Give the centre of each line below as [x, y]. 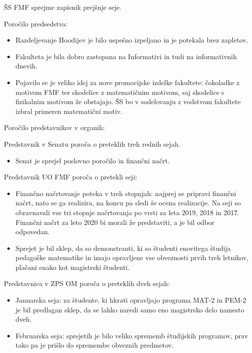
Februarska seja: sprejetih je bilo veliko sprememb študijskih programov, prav [132, 335]
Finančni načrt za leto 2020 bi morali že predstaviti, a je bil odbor [115, 222]
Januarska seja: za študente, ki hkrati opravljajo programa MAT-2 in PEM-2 [131, 300]
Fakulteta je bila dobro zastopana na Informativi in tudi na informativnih [126, 56]
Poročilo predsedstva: [36, 23]
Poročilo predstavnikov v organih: [55, 127]
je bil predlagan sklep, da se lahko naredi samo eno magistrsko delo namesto [130, 309]
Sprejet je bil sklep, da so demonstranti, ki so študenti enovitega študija [123, 248]
